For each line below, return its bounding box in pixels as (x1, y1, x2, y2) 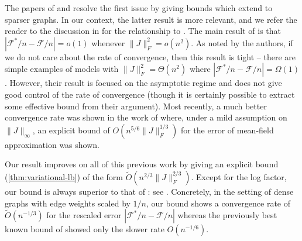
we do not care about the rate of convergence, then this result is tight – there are (5, 50, 296, 63)
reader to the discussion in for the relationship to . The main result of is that (5, 25, 282, 37)
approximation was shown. (5, 138, 99, 150)
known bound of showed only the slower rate (5, 223, 164, 235)
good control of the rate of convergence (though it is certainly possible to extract (5, 88, 295, 100)
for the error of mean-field (180, 123, 274, 136)
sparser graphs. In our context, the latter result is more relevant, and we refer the (5, 13, 297, 25)
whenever (91, 36, 125, 49)
